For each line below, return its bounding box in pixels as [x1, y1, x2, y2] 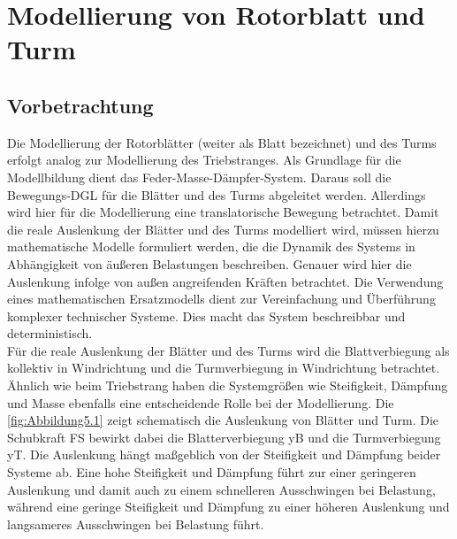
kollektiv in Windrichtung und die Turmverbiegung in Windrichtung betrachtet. [7, 358, 440, 377]
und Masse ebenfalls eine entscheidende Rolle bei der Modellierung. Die [7, 393, 394, 412]
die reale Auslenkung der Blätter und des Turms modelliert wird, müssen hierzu [7, 219, 439, 238]
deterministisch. [7, 324, 93, 343]
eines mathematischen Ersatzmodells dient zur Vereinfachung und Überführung [7, 289, 436, 308]
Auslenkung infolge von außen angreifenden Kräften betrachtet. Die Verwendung [7, 272, 444, 290]
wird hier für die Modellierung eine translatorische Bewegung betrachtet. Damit [7, 203, 439, 221]
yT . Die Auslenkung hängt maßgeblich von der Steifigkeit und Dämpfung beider [7, 445, 441, 464]
